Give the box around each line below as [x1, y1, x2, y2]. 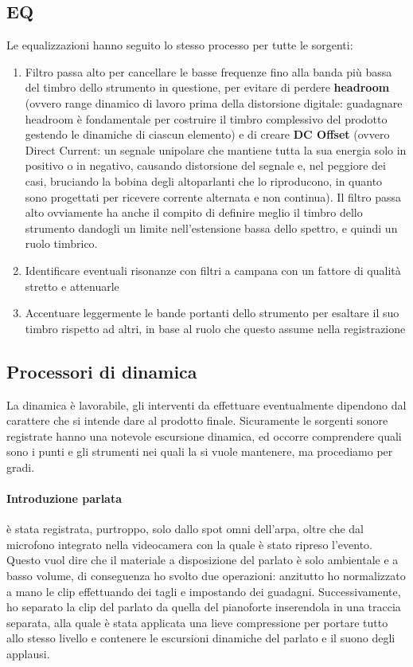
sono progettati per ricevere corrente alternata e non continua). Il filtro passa [25, 188, 402, 205]
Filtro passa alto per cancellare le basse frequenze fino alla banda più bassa [25, 63, 392, 80]
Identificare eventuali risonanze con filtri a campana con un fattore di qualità [25, 261, 401, 278]
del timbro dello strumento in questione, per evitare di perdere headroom [25, 79, 390, 96]
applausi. [6, 645, 50, 662]
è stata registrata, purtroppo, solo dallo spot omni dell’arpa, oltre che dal [6, 520, 364, 537]
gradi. [6, 458, 35, 475]
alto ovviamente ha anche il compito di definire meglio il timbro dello [25, 204, 363, 221]
